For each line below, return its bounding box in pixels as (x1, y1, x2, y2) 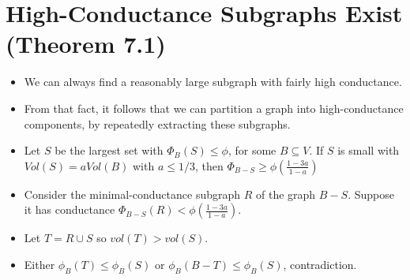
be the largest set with (55, 142, 164, 159)
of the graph (256, 185, 316, 202)
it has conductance (24, 201, 115, 218)
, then (194, 157, 224, 174)
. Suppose (348, 185, 394, 202)
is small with (337, 142, 400, 159)
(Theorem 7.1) (6, 28, 166, 60)
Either (24, 256, 55, 272)
